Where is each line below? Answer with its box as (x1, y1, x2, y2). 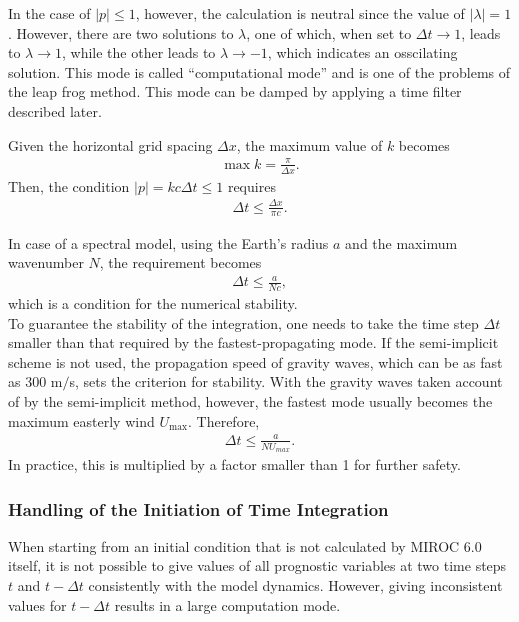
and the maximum (345, 232, 458, 253)
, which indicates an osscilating (267, 42, 458, 63)
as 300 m (8, 371, 63, 392)
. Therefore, (188, 410, 260, 431)
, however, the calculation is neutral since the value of (135, 3, 465, 23)
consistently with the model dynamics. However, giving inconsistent (88, 575, 503, 595)
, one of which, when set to (246, 22, 412, 43)
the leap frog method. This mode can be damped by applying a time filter (8, 81, 462, 102)
